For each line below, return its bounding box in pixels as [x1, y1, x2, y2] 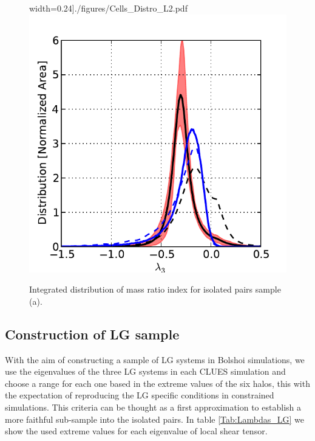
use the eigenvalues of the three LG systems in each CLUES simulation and [5, 365, 286, 378]
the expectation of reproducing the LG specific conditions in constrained [5, 389, 274, 401]
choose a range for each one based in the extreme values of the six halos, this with [5, 377, 310, 389]
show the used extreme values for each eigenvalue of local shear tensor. [5, 425, 268, 437]
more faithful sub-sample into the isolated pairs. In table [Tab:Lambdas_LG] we [5, 412, 304, 425]
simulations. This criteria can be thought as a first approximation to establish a [5, 400, 301, 413]
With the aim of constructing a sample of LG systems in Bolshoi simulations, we [5, 353, 305, 366]
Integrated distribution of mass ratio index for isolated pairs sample [29, 283, 281, 296]
